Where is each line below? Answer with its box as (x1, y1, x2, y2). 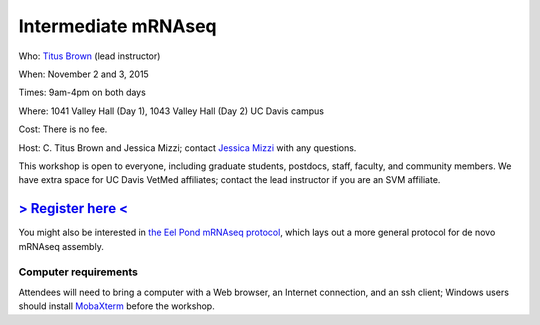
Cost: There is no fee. (18, 123, 108, 135)
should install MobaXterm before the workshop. (18, 300, 215, 312)
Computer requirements (18, 265, 139, 279)
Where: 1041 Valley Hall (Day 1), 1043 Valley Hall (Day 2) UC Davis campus (18, 105, 325, 117)
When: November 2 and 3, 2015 (18, 68, 149, 80)
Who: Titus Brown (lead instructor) (18, 50, 161, 62)
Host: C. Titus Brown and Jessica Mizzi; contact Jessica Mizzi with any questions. (18, 141, 357, 154)
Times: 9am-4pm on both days (18, 86, 147, 99)
